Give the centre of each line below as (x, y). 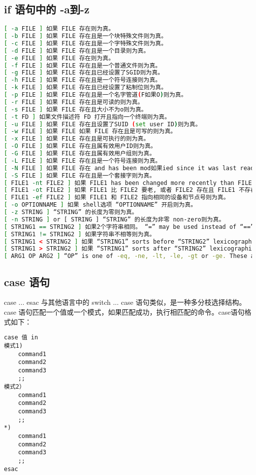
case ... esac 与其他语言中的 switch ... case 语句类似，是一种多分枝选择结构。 (125, 302)
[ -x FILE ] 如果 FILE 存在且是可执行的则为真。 (77, 139)
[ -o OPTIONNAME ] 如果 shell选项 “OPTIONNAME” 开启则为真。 (100, 205)
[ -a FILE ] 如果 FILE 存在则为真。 (59, 29)
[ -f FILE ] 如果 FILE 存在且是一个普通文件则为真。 (83, 65)
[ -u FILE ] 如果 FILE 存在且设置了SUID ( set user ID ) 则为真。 (103, 124)
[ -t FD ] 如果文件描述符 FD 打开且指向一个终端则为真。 (87, 117)
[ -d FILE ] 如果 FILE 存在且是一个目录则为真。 (77, 51)
